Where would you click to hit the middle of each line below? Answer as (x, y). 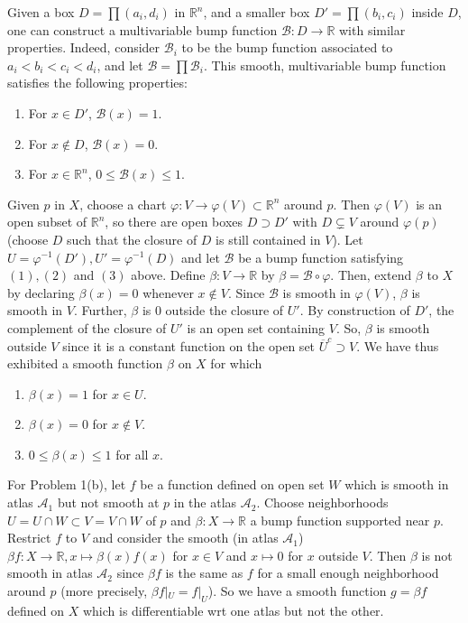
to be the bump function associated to (287, 47)
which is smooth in (397, 484)
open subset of (47, 222)
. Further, (100, 310)
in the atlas (205, 502)
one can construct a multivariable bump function (142, 29)
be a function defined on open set (232, 484)
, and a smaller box (257, 12)
